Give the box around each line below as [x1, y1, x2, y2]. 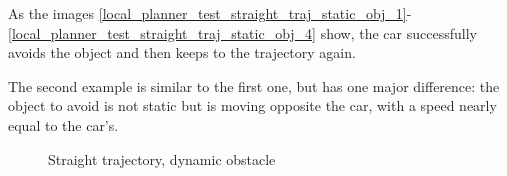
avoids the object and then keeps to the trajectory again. [8, 42, 356, 63]
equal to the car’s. [8, 114, 119, 135]
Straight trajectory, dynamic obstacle [48, 148, 276, 169]
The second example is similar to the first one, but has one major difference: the [8, 75, 500, 96]
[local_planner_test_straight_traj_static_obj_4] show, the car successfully [8, 22, 477, 43]
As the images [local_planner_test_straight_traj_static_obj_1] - [8, 3, 412, 23]
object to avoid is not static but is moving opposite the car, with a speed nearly [8, 95, 497, 116]
